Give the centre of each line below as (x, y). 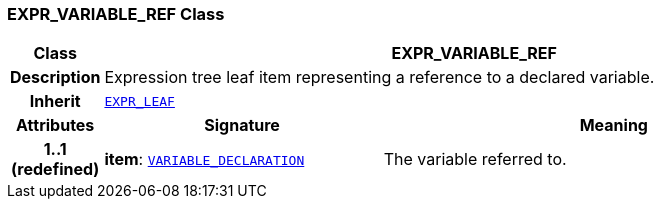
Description (55, 77)
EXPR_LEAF (139, 101)
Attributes (55, 125)
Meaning (613, 125)
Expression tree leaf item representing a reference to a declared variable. (379, 77)
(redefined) (55, 169)
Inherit (55, 101)
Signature (242, 125)
